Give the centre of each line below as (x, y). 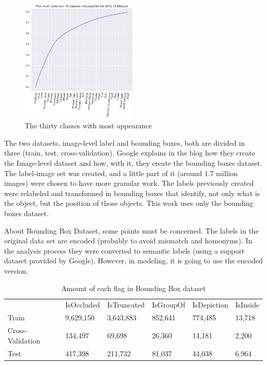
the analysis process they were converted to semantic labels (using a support (125, 250)
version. (16, 270)
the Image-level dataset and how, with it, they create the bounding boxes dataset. (133, 163)
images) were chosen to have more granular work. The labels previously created (129, 183)
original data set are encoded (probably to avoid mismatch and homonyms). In (128, 241)
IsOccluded (83, 305)
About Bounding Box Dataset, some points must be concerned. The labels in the (131, 230)
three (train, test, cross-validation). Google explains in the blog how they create (130, 153)
